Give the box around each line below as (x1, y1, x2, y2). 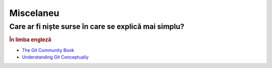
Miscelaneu (9, 7, 59, 18)
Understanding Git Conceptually (22, 54, 89, 60)
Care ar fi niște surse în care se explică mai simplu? (9, 22, 185, 31)
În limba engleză (9, 36, 51, 43)
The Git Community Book (22, 47, 75, 53)
